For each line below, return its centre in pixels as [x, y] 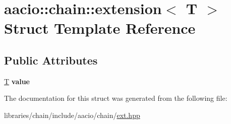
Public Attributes [51, 60]
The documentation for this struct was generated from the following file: [116, 98]
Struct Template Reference [100, 28]
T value [17, 81]
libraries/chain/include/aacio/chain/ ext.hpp [72, 115]
